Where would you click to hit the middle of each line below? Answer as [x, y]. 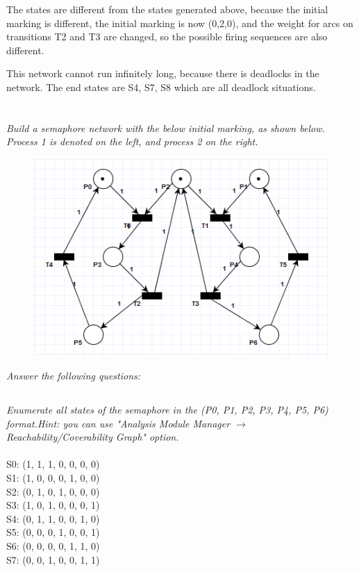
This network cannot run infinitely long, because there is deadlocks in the [163, 73]
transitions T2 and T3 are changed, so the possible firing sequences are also [167, 36]
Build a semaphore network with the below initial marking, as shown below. [166, 128]
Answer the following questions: [74, 376]
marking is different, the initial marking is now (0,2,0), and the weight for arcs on [180, 23]
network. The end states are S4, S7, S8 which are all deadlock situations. [161, 87]
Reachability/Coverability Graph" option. [93, 437]
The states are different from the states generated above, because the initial [167, 9]
